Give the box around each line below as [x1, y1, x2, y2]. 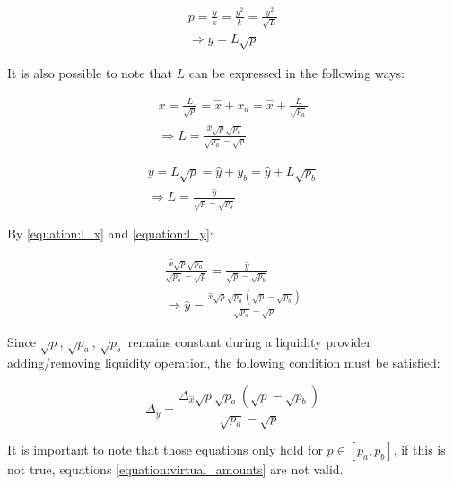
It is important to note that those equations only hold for [7, 440, 323, 459]
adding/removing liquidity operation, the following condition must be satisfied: [7, 352, 440, 371]
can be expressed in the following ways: [188, 64, 405, 82]
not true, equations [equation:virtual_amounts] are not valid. [7, 460, 344, 479]
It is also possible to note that [7, 64, 172, 82]
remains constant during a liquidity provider [127, 333, 371, 351]
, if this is [393, 440, 446, 459]
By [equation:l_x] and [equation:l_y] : [7, 224, 213, 243]
